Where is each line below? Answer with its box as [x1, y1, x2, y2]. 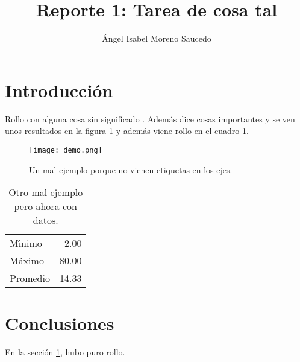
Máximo [10, 253, 44, 268]
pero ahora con [14, 199, 77, 214]
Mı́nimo [10, 236, 42, 250]
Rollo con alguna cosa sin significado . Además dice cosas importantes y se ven [5, 112, 295, 125]
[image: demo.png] [29, 145, 102, 154]
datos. [33, 213, 58, 227]
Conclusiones [5, 311, 114, 335]
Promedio [10, 271, 50, 285]
